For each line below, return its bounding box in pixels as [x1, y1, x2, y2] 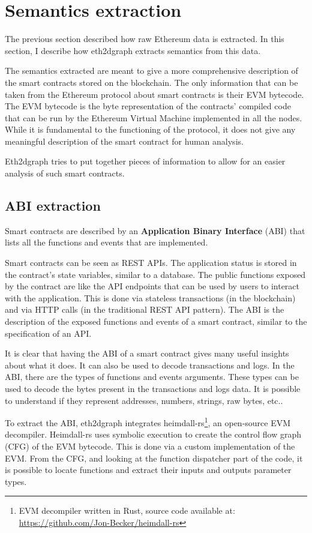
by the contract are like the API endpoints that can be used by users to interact [5, 280, 300, 292]
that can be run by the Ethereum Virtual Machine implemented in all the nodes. [5, 111, 302, 124]
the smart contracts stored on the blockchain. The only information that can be [5, 76, 298, 88]
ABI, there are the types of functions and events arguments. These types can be [5, 370, 299, 383]
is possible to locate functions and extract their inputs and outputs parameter [5, 463, 292, 476]
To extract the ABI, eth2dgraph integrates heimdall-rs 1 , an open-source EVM [5, 415, 291, 429]
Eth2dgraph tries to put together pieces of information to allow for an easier [5, 155, 286, 167]
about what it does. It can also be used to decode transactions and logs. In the [5, 358, 295, 371]
